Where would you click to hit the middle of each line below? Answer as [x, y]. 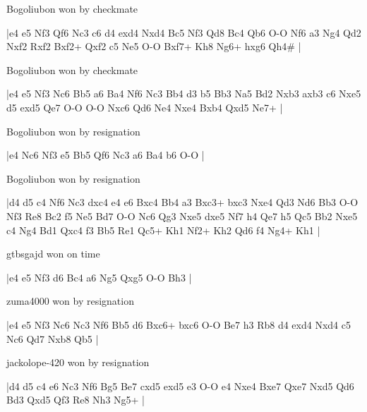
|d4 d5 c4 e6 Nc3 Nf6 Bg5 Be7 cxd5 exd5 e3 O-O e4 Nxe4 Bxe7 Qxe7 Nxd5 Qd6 [180, 386]
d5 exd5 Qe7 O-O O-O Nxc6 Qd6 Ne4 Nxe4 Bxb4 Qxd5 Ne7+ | [145, 107]
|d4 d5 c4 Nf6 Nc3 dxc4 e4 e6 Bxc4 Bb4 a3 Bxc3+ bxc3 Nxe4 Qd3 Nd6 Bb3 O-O [182, 202]
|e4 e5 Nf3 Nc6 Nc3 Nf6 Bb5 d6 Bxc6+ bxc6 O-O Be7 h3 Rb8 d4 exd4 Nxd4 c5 [179, 324]
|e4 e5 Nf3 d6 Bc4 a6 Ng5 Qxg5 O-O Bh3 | [99, 277]
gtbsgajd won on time [53, 254]
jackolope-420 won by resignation [78, 362]
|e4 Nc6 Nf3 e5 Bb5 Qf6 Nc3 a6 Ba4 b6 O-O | [106, 155]
